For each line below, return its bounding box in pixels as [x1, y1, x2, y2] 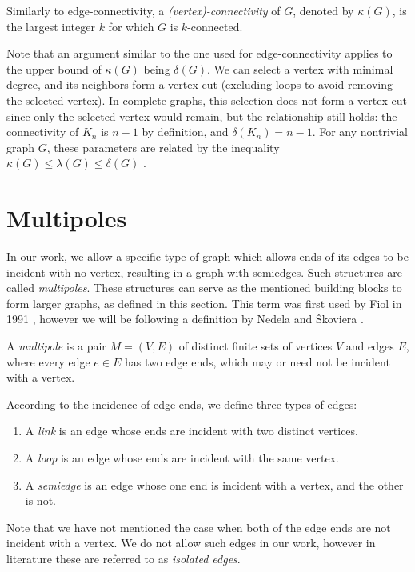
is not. [25, 492, 56, 509]
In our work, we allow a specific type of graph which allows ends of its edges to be [6, 248, 409, 265]
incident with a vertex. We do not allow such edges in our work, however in [6, 534, 376, 551]
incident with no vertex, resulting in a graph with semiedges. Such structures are [6, 263, 402, 280]
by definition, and [142, 123, 229, 140]
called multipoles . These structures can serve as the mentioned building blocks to [6, 279, 402, 296]
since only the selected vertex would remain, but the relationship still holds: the [6, 107, 397, 124]
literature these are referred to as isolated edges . [6, 550, 241, 566]
